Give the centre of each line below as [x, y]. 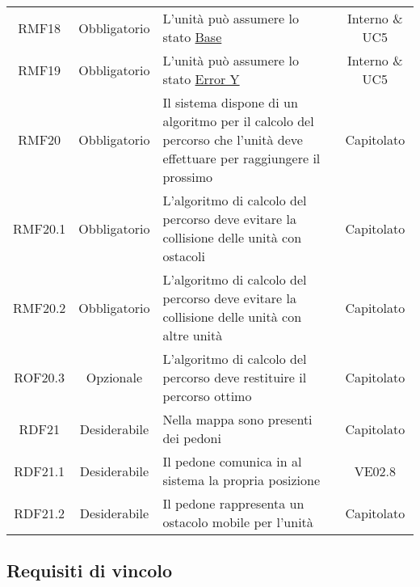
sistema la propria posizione [241, 480]
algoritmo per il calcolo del [238, 121]
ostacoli [184, 256]
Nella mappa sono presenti [237, 419]
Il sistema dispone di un [230, 102]
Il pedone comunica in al [232, 461]
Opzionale [114, 377]
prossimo [188, 177]
